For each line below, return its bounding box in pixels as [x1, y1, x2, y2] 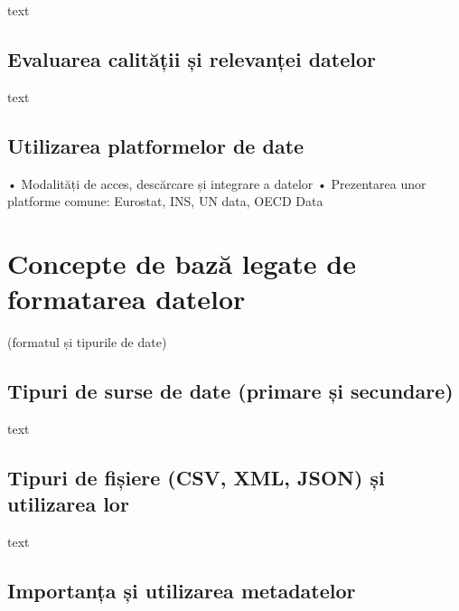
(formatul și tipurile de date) [7, 333, 167, 352]
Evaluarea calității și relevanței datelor [7, 44, 376, 72]
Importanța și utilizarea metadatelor [7, 577, 356, 605]
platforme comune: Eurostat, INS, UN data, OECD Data [7, 192, 323, 211]
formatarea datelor [7, 280, 246, 317]
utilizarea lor [7, 490, 129, 518]
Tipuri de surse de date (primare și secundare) [7, 377, 454, 405]
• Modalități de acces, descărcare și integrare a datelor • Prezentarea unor [7, 174, 426, 193]
